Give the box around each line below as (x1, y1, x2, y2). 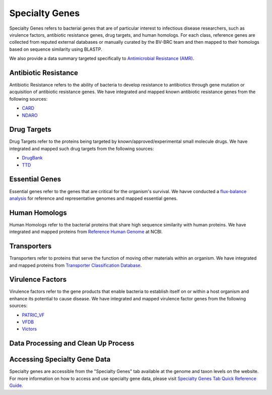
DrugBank (22, 155, 43, 161)
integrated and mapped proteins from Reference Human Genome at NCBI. (9, 229, 163, 235)
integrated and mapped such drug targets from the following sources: (9, 145, 154, 151)
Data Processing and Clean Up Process (9, 339, 134, 348)
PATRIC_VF (22, 312, 45, 318)
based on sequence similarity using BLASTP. (9, 46, 103, 52)
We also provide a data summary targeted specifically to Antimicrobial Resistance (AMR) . (9, 55, 194, 61)
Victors (22, 326, 37, 332)
